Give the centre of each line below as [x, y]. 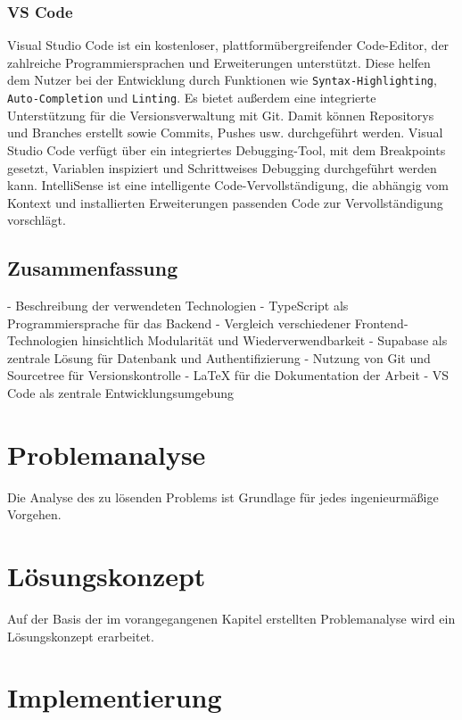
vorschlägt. [37, 220]
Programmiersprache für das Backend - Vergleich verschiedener [179, 323]
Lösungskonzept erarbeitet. [81, 636]
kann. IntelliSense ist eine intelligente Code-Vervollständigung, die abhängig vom [228, 185]
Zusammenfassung [93, 268]
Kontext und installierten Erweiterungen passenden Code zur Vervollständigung [225, 202]
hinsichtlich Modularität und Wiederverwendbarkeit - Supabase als [264, 340]
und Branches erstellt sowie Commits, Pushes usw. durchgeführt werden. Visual [225, 132]
